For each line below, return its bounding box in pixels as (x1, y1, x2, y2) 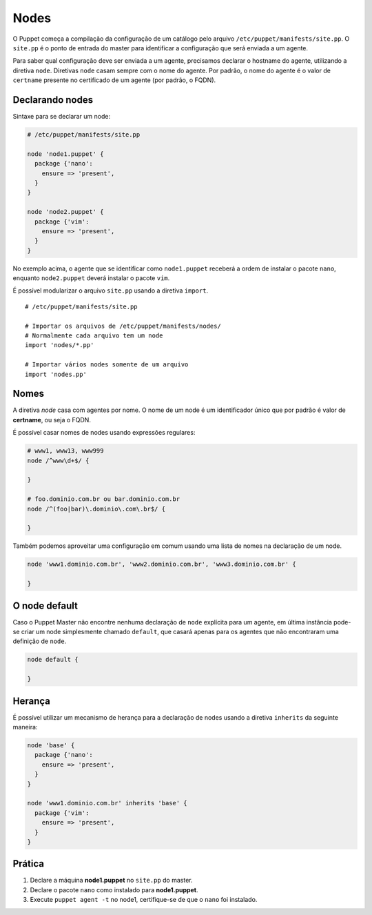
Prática (12, 858, 45, 869)
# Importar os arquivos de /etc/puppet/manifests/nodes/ (25, 322, 222, 330)
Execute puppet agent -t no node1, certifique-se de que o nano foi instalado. (30, 896, 258, 904)
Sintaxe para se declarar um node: (12, 112, 110, 121)
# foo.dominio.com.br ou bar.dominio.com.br (27, 495, 180, 503)
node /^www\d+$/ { (27, 456, 90, 464)
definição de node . (12, 637, 67, 645)
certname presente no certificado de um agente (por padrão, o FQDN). (12, 76, 216, 84)
